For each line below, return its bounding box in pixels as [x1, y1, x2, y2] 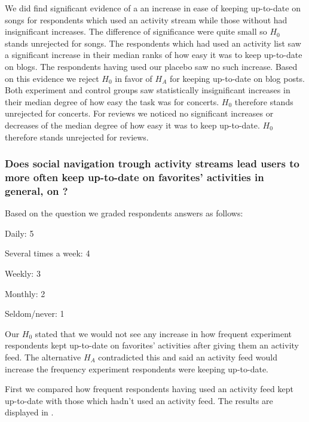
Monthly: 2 [5, 287, 45, 299]
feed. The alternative [5, 350, 81, 363]
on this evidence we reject [5, 72, 99, 84]
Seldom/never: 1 [5, 307, 65, 320]
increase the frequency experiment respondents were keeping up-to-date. [5, 362, 269, 375]
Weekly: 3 [5, 267, 41, 279]
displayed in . [5, 406, 54, 418]
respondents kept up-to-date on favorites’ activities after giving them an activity [5, 339, 299, 351]
